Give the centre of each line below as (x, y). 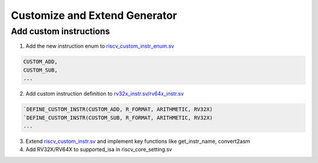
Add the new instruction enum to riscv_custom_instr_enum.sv (100, 46)
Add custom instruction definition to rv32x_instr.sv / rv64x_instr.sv (105, 94)
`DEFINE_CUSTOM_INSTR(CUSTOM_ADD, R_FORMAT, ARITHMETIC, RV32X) (118, 110)
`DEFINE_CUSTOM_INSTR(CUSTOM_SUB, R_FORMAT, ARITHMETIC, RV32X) (118, 118)
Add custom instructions (60, 31)
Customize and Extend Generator (94, 15)
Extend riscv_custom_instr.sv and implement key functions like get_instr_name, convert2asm (138, 141)
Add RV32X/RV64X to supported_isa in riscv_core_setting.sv (99, 149)
